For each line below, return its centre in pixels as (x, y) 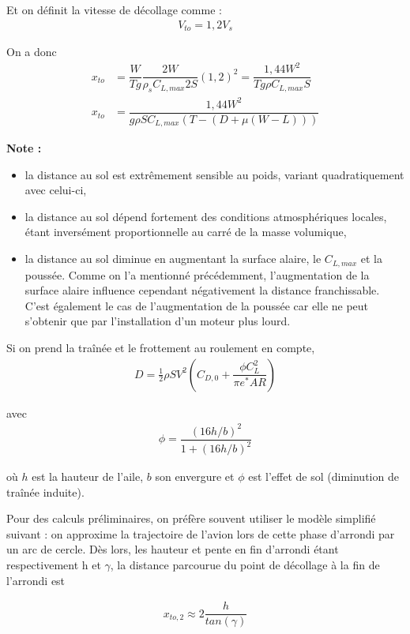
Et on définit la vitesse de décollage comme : (114, 9)
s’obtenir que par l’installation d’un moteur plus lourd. (158, 321)
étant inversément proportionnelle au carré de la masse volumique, (186, 232)
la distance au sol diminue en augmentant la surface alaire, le (173, 259)
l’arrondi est (36, 580)
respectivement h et (54, 565)
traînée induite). (45, 491)
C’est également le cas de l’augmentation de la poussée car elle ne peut (197, 305)
